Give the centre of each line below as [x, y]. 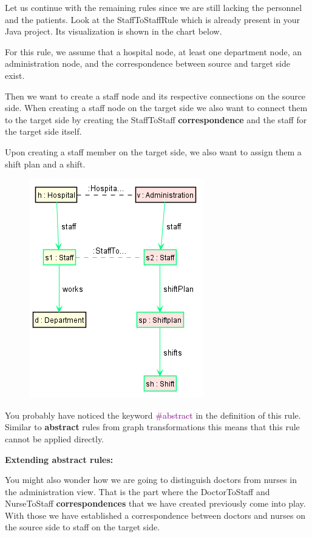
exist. [15, 75]
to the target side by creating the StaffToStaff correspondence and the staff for [156, 119]
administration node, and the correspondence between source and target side [148, 63]
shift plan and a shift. [45, 164]
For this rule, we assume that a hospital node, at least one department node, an [154, 51]
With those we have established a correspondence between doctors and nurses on [155, 515]
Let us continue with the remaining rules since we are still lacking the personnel [154, 7]
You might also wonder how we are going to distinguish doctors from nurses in [151, 480]
